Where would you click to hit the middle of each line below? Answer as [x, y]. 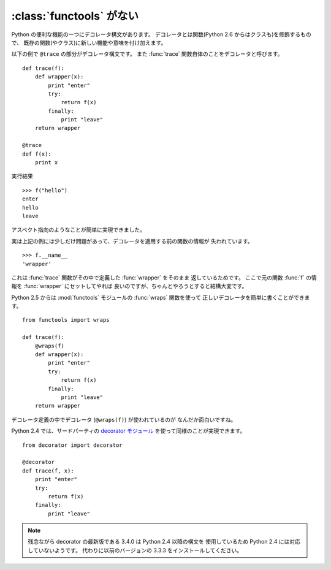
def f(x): [37, 154]
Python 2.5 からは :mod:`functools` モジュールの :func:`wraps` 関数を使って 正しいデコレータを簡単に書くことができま [161, 297]
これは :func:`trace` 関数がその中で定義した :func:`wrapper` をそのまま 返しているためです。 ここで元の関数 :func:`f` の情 [164, 277]
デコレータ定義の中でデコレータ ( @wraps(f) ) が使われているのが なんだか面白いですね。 [124, 419]
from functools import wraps [66, 320]
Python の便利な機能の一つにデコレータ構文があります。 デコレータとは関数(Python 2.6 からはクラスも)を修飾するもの [162, 34]
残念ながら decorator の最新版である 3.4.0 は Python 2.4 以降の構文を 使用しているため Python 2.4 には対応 [164, 542]
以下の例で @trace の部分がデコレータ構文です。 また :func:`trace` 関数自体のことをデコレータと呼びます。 [147, 54]
